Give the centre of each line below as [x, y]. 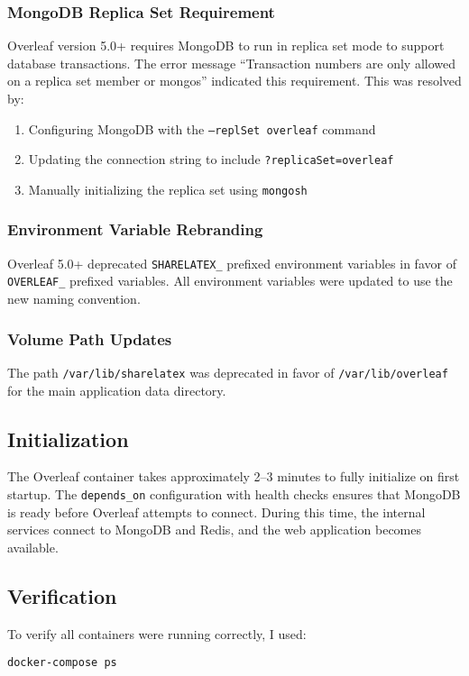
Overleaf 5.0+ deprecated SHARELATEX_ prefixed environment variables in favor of [232, 263]
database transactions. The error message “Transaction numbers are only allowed [231, 63]
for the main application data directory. [117, 390]
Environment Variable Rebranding [135, 229]
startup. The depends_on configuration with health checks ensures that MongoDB [234, 493]
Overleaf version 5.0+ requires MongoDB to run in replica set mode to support [226, 46]
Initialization [68, 438]
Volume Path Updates [90, 338]
